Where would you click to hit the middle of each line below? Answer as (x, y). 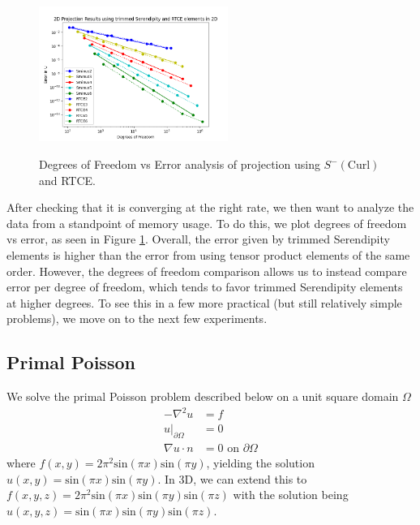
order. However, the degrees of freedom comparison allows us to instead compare (207, 271)
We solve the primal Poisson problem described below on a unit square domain (203, 396)
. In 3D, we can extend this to (232, 478)
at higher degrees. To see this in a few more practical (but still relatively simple (204, 302)
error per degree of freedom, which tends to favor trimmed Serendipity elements (205, 287)
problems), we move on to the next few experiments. (137, 318)
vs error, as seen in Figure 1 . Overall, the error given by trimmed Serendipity (198, 239)
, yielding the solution (260, 463)
